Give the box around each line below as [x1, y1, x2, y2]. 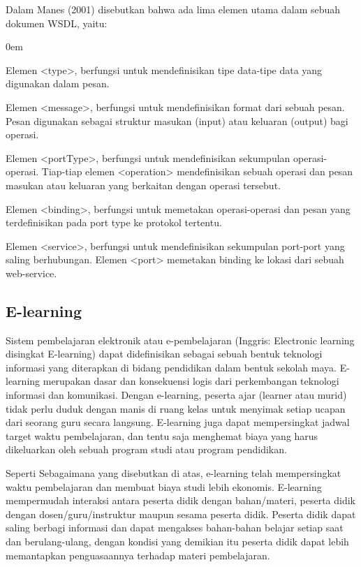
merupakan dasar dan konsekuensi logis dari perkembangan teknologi [43, 374, 339, 388]
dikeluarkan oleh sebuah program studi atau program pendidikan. [6, 442, 287, 457]
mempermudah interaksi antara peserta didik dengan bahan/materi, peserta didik [6, 493, 356, 508]
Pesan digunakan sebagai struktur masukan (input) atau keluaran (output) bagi [6, 113, 348, 128]
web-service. [6, 265, 57, 280]
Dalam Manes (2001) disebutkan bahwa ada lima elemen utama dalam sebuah [6, 2, 341, 16]
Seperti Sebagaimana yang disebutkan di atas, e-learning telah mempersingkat [6, 466, 341, 480]
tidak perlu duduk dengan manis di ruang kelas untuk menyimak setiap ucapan [6, 401, 346, 415]
